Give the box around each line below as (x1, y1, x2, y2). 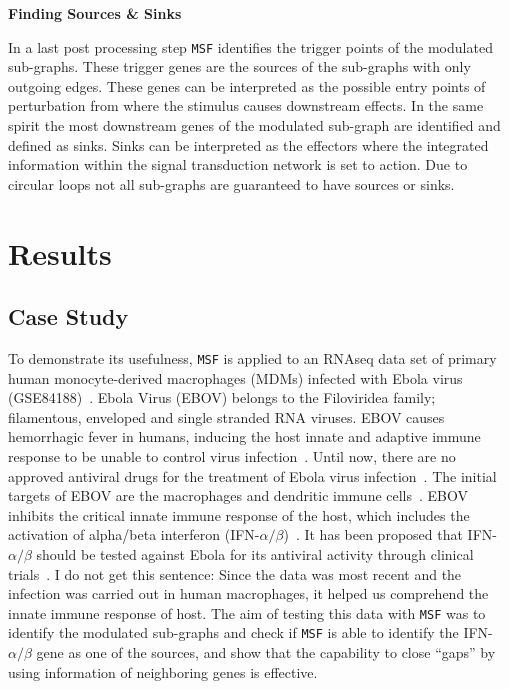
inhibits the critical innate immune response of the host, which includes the (8, 504, 470, 525)
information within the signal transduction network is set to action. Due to (8, 154, 468, 175)
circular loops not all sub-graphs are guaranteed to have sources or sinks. (8, 173, 455, 194)
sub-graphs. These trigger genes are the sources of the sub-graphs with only (8, 56, 471, 77)
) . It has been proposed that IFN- (283, 524, 497, 545)
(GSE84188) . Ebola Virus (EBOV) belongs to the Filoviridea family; (8, 387, 436, 408)
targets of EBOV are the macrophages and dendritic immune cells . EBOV (8, 485, 469, 506)
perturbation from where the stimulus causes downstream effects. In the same (8, 95, 484, 116)
